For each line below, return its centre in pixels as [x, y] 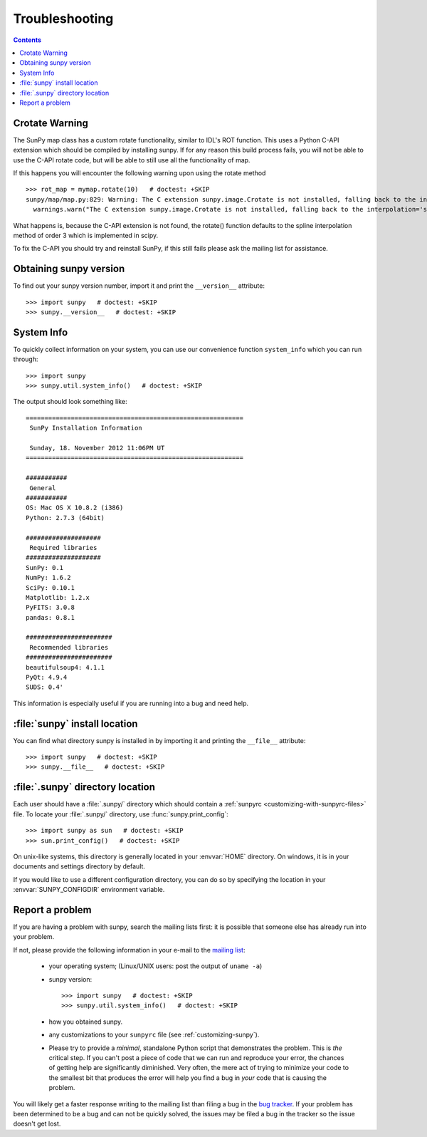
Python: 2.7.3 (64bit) [65, 518]
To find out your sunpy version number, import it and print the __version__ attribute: [139, 286]
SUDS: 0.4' [45, 687]
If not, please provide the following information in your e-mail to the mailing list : [129, 950]
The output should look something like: [70, 402]
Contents [27, 40]
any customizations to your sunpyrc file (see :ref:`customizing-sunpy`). [154, 1035]
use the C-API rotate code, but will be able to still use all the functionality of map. [132, 160]
